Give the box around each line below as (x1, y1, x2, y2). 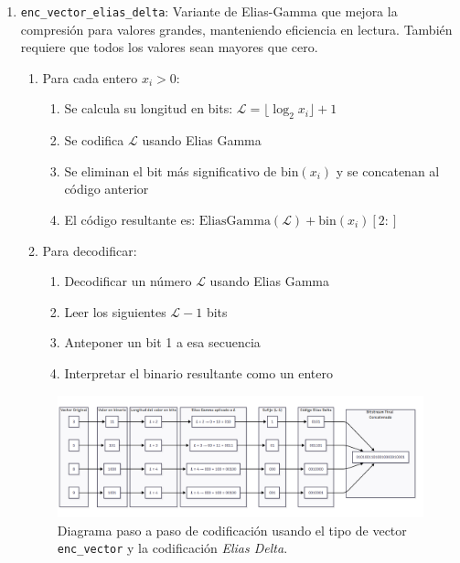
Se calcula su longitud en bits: (64, 99, 233, 118)
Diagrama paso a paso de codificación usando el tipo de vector (57, 520, 407, 539)
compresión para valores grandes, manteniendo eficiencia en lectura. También (20, 19, 453, 38)
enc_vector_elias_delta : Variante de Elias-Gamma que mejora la (20, 2, 398, 20)
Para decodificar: (42, 240, 137, 260)
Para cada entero (42, 68, 138, 87)
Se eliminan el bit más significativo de (64, 161, 277, 180)
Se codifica (64, 131, 124, 150)
